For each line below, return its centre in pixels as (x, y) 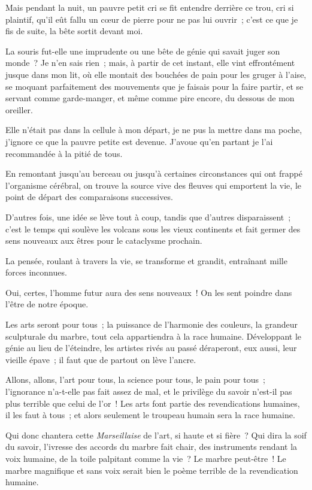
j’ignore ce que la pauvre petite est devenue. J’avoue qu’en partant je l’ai (139, 141)
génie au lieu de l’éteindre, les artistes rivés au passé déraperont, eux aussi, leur (151, 348)
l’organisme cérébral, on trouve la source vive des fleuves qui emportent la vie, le (154, 185)
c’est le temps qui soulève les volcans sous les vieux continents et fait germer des (153, 229)
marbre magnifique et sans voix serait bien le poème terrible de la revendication (152, 470)
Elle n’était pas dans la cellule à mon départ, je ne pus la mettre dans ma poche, (154, 130)
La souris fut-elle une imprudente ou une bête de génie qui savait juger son (143, 51)
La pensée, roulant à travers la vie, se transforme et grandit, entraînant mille (146, 260)
